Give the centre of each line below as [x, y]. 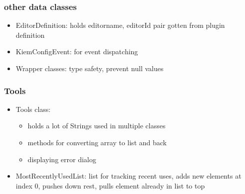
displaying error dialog [62, 159]
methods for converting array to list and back [97, 142]
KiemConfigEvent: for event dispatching [77, 51]
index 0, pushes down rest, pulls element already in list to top [110, 185]
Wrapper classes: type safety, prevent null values [90, 68]
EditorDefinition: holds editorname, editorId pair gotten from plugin [120, 25]
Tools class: [33, 109]
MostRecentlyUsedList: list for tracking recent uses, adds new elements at [128, 176]
